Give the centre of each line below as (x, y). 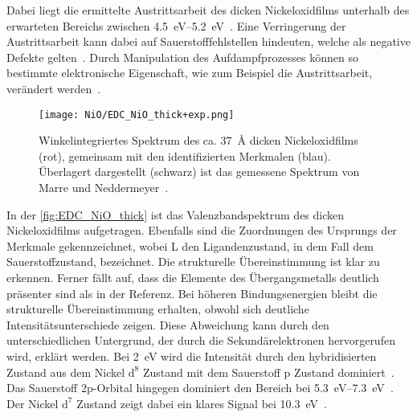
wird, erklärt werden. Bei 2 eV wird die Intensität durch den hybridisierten (192, 356)
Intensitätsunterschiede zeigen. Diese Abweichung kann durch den (168, 324)
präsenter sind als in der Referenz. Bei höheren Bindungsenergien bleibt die (192, 293)
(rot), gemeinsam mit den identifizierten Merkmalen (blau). (185, 155)
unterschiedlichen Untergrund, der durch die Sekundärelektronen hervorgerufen (201, 340)
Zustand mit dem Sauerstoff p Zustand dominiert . (268, 372)
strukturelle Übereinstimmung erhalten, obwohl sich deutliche (158, 309)
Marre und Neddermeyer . (104, 187)
